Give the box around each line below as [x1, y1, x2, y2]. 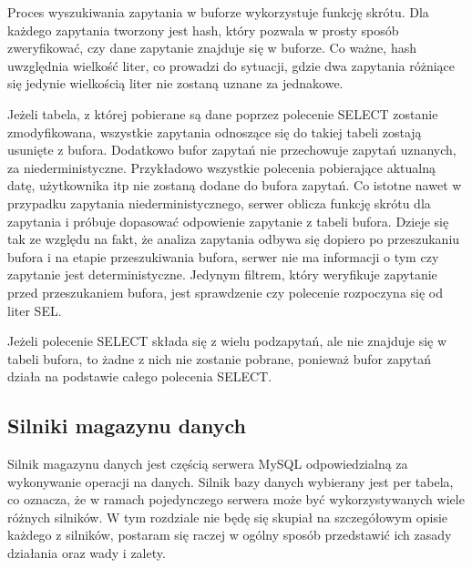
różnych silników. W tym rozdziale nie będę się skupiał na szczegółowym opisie [7, 507, 448, 526]
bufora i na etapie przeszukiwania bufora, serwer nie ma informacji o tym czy [7, 247, 439, 266]
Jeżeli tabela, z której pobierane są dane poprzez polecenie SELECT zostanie [7, 104, 438, 123]
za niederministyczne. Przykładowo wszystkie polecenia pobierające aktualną [7, 157, 436, 177]
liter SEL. [7, 300, 62, 319]
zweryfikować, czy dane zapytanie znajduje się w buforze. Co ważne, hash [7, 38, 416, 57]
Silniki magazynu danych [7, 411, 246, 440]
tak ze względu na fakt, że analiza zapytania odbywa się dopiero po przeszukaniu [7, 229, 460, 248]
